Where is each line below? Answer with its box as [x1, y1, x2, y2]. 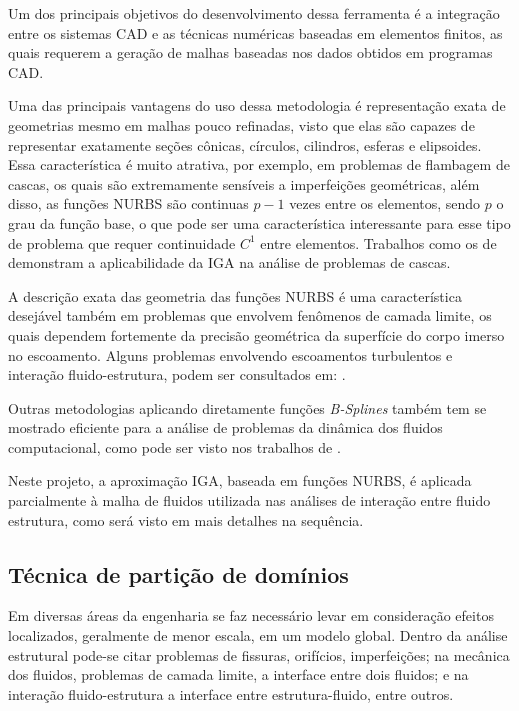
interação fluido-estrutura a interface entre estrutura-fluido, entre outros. [8, 683, 454, 704]
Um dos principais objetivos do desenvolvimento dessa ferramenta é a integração [8, 3, 500, 23]
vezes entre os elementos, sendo [289, 193, 481, 214]
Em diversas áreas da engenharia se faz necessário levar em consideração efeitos [8, 605, 494, 626]
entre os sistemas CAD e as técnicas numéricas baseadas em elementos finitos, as [8, 22, 503, 43]
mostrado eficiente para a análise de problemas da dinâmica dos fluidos [8, 417, 443, 438]
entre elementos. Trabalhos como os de [260, 232, 497, 253]
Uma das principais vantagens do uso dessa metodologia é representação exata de [8, 95, 506, 116]
